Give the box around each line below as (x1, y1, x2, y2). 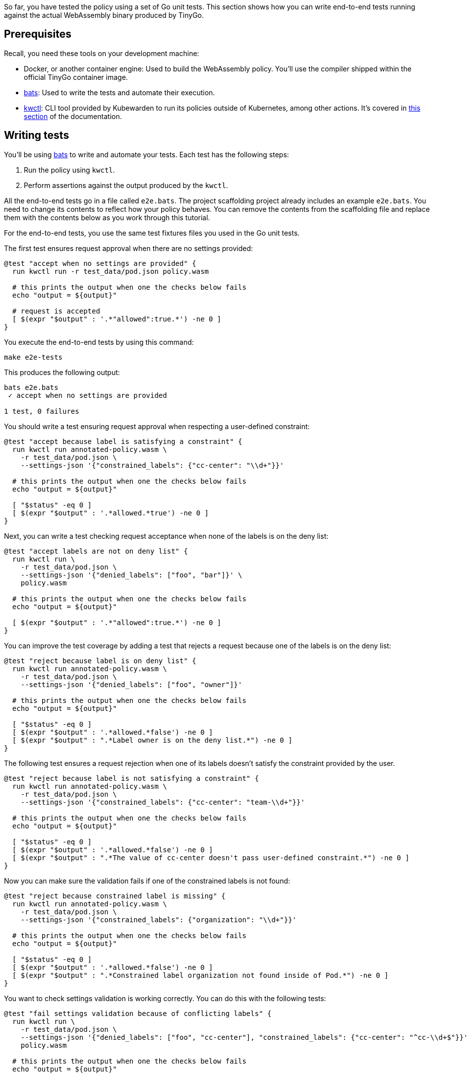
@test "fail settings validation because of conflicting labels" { (4, 1009, 272, 1017)
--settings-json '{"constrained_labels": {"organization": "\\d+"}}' (20, 915, 297, 924)
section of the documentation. (24, 112, 122, 121)
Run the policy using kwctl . (24, 165, 115, 174)
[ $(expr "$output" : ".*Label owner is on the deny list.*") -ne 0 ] (12, 736, 292, 744)
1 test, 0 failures (4, 407, 79, 415)
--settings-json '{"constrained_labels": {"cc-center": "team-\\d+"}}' (20, 798, 305, 806)
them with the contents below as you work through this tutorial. (4, 213, 210, 222)
